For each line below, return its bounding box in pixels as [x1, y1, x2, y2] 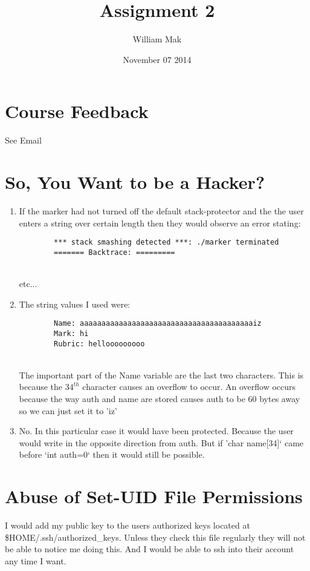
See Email [5, 134, 42, 147]
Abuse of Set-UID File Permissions [5, 484, 303, 509]
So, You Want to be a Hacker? [5, 170, 265, 194]
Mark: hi [54, 329, 89, 338]
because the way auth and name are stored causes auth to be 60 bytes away [19, 392, 300, 404]
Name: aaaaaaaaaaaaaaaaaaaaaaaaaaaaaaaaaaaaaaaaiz [54, 319, 262, 328]
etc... [19, 277, 37, 290]
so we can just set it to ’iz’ [19, 404, 117, 417]
